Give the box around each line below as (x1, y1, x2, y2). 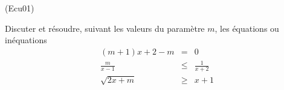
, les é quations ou (215, 22, 279, 34)
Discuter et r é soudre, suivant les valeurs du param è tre (5, 22, 205, 34)
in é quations (5, 34, 47, 46)
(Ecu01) (5, 2, 34, 14)
